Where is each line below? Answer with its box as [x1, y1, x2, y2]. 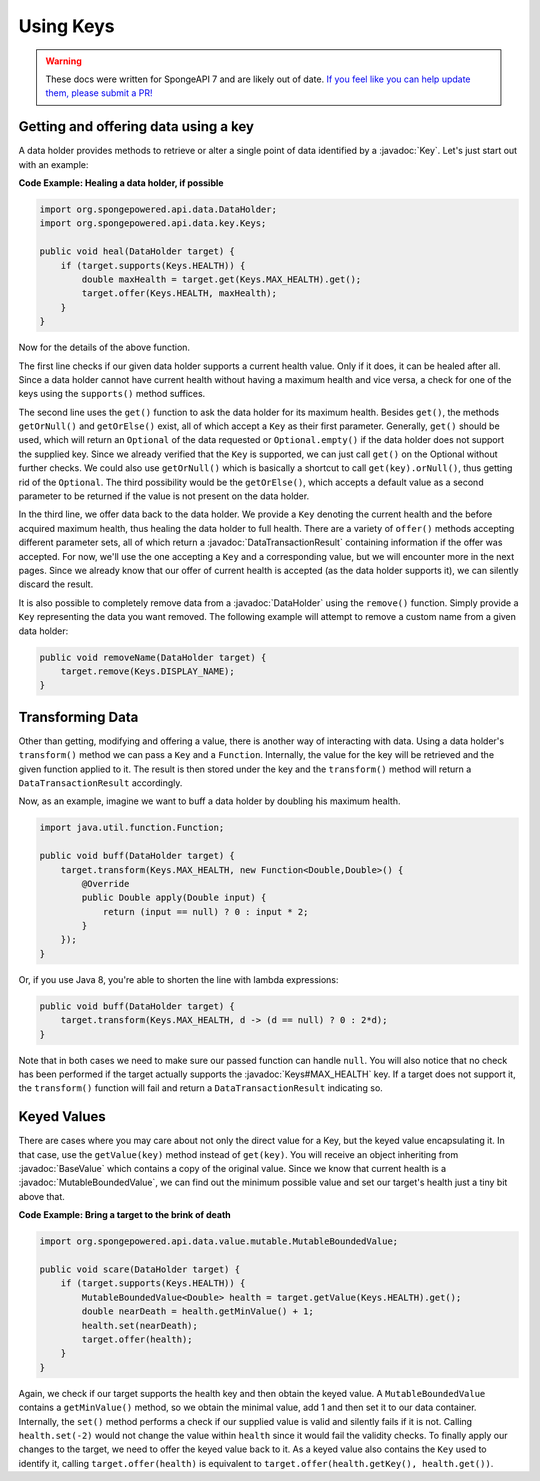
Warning [45, 55, 82, 67]
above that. [18, 1190, 65, 1202]
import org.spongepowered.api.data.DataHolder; [39, 204, 277, 215]
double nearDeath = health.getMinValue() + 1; [81, 1306, 314, 1317]
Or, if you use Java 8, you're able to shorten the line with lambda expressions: [18, 973, 339, 985]
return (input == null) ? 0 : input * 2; [102, 906, 309, 917]
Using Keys [18, 15, 115, 37]
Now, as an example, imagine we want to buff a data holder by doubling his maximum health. [18, 795, 401, 807]
